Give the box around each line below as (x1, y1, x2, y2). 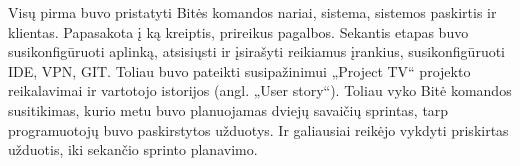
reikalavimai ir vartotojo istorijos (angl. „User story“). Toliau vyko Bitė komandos (8, 80, 512, 101)
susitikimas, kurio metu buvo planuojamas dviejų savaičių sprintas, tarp (8, 99, 449, 120)
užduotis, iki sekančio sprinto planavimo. (8, 139, 258, 160)
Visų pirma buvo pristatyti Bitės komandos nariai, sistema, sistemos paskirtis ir (8, 2, 497, 22)
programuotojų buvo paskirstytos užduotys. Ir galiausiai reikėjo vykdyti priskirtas (8, 119, 509, 140)
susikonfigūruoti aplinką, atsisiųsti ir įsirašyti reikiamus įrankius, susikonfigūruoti (8, 41, 506, 62)
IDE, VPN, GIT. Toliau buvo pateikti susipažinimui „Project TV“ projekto (8, 60, 471, 81)
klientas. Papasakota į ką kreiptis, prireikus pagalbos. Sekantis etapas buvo (8, 21, 469, 42)
